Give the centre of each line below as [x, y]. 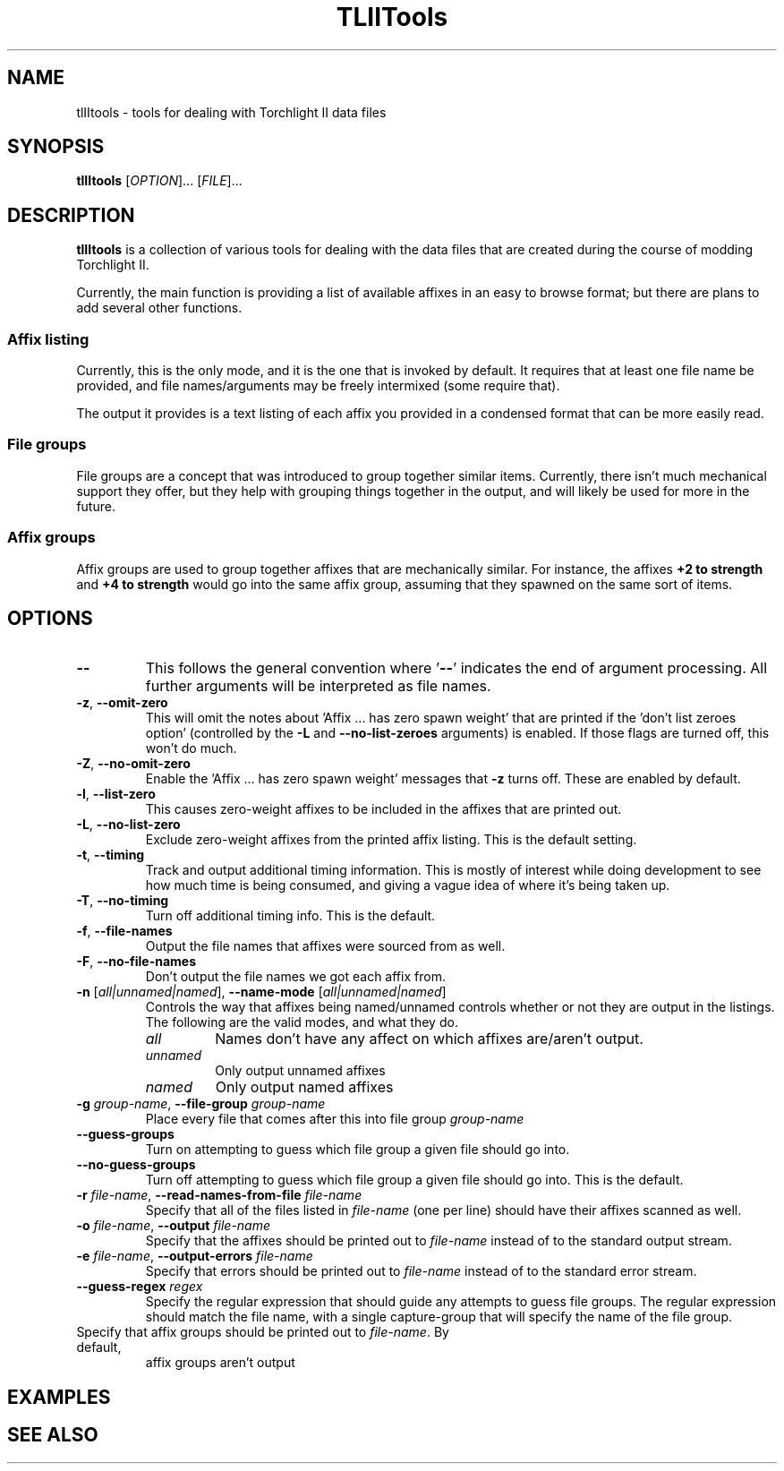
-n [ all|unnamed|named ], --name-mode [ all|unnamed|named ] [261, 992]
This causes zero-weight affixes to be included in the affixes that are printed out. [383, 809]
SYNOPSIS [56, 147]
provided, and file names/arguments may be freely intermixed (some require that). [318, 386]
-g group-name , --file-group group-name [201, 1104]
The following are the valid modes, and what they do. [302, 1022]
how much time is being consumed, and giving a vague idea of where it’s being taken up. [408, 885]
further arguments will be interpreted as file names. [318, 686]
